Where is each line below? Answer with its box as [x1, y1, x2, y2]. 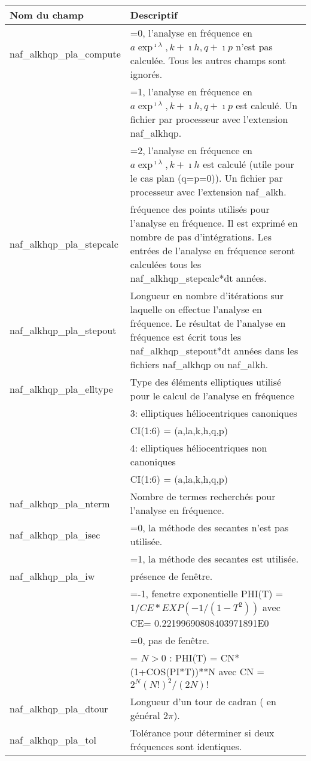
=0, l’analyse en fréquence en [130, 26, 252, 40]
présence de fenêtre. [130, 569, 213, 583]
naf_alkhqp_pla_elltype [10, 381, 113, 396]
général [130, 708, 160, 722]
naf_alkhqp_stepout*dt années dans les [130, 344, 298, 357]
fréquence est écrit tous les [130, 330, 242, 344]
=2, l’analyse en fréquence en [130, 143, 252, 157]
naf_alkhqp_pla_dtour [10, 701, 108, 715]
